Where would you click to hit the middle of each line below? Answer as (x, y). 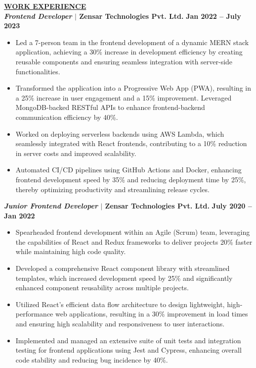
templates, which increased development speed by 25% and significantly (124, 278)
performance (34, 314)
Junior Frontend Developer (51, 206)
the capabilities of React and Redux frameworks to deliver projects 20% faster (134, 241)
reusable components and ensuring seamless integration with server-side (124, 61)
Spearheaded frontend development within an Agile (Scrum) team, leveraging (133, 232)
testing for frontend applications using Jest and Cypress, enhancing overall (128, 350)
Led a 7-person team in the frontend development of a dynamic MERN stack (132, 42)
